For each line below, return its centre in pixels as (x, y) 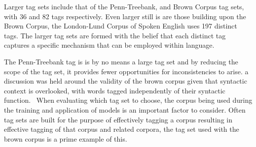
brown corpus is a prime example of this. (66, 138)
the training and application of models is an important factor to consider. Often (125, 109)
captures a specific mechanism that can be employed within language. (109, 45)
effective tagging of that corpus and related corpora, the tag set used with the (122, 129)
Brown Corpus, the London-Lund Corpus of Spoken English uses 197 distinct (121, 26)
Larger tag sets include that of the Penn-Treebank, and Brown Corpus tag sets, (124, 6)
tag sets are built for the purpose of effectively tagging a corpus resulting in (118, 119)
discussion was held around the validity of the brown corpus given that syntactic (126, 81)
